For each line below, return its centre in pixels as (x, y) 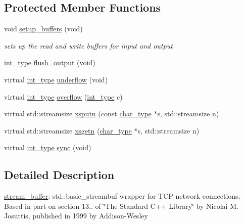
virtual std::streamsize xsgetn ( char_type (68, 130)
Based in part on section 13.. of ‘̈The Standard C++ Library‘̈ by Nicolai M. (121, 206)
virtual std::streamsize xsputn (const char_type (78, 114)
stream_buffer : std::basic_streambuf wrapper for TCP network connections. (122, 196)
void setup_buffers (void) (43, 29)
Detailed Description (59, 175)
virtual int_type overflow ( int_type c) (63, 96)
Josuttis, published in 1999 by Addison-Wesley (76, 216)
